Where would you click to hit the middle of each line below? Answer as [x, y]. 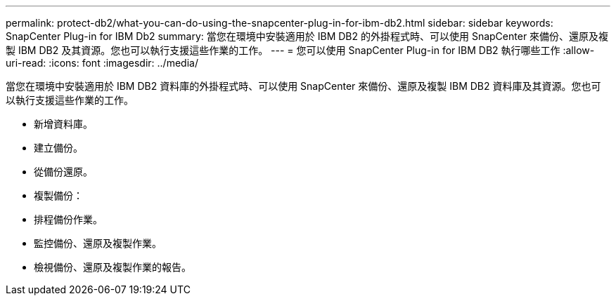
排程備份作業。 [68, 219]
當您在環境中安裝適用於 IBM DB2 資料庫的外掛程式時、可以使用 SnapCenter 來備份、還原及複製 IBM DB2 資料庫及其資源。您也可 [303, 86]
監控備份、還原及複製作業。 [98, 243]
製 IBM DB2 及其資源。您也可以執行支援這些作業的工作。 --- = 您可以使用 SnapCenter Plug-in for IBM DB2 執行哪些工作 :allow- [300, 50]
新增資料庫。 [63, 124]
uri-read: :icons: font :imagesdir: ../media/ [102, 63]
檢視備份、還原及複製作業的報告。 [113, 267]
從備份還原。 [63, 172]
